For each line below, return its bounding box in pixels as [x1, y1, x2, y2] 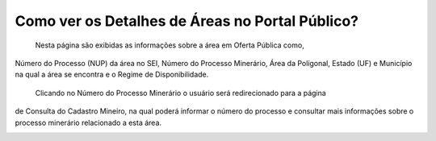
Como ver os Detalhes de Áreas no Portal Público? [15, 12, 359, 30]
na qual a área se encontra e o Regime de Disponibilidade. [15, 69, 209, 80]
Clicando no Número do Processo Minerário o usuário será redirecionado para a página [35, 88, 326, 97]
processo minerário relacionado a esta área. [15, 118, 161, 127]
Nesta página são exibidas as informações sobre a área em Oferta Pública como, [35, 40, 304, 50]
